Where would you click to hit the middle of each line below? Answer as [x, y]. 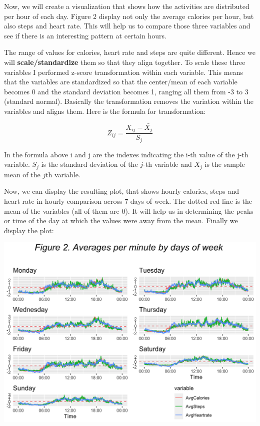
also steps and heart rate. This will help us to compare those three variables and [127, 26]
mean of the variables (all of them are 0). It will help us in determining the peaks [129, 211]
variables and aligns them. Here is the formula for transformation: [105, 111]
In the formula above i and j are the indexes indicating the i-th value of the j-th [126, 154]
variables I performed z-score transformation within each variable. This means [123, 72]
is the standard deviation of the [89, 164]
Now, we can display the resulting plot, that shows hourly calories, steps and [122, 191]
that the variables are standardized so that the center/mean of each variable [121, 82]
